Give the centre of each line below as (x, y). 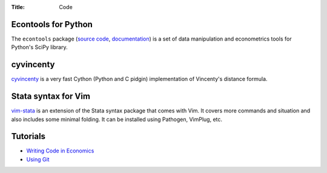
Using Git (38, 159)
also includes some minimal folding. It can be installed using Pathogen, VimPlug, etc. (117, 119)
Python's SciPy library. (39, 47)
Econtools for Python (52, 24)
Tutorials (28, 136)
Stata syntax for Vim (51, 96)
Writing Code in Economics (60, 151)
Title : (18, 7)
